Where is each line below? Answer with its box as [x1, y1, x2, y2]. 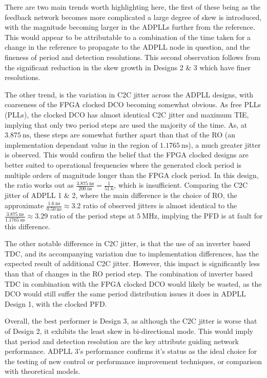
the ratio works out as [5, 180, 74, 190]
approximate [5, 200, 44, 210]
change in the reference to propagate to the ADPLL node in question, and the [5, 42, 250, 52]
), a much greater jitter [188, 139, 261, 150]
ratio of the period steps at [50, 210, 135, 221]
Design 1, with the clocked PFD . [5, 298, 107, 309]
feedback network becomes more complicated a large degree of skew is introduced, [5, 11, 262, 22]
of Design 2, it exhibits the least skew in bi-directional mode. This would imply [5, 325, 254, 336]
